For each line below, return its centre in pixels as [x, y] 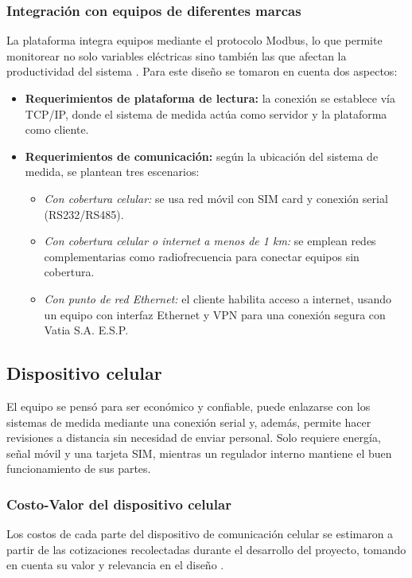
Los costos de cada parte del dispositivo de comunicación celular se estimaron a [200, 534]
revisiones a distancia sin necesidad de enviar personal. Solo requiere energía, [194, 437]
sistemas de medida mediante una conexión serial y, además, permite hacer [189, 422]
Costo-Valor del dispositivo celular [119, 504]
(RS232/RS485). [84, 214]
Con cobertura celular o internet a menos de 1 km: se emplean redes [210, 241]
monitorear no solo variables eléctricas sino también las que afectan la [177, 55]
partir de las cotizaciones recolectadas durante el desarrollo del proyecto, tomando [206, 549]
